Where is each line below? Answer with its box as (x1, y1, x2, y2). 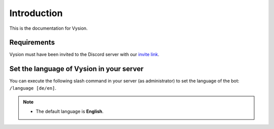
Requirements (9, 38, 55, 47)
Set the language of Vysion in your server (9, 64, 144, 73)
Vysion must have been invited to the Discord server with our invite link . (9, 51, 160, 57)
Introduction (9, 8, 63, 19)
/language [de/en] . (9, 85, 57, 91)
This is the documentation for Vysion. (9, 25, 88, 31)
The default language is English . (36, 108, 104, 114)
